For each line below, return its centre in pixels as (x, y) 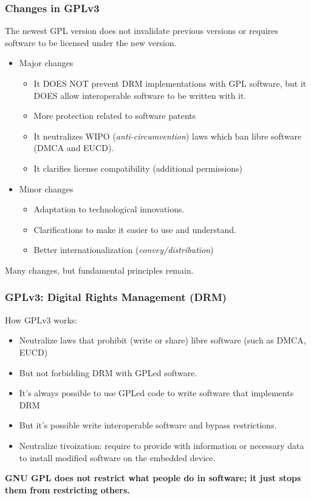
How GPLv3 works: (41, 319)
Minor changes (46, 188)
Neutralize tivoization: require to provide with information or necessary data (162, 445)
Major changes (46, 63)
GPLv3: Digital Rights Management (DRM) (116, 297)
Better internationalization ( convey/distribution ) (124, 250)
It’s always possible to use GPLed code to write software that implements (156, 393)
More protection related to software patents (115, 116)
